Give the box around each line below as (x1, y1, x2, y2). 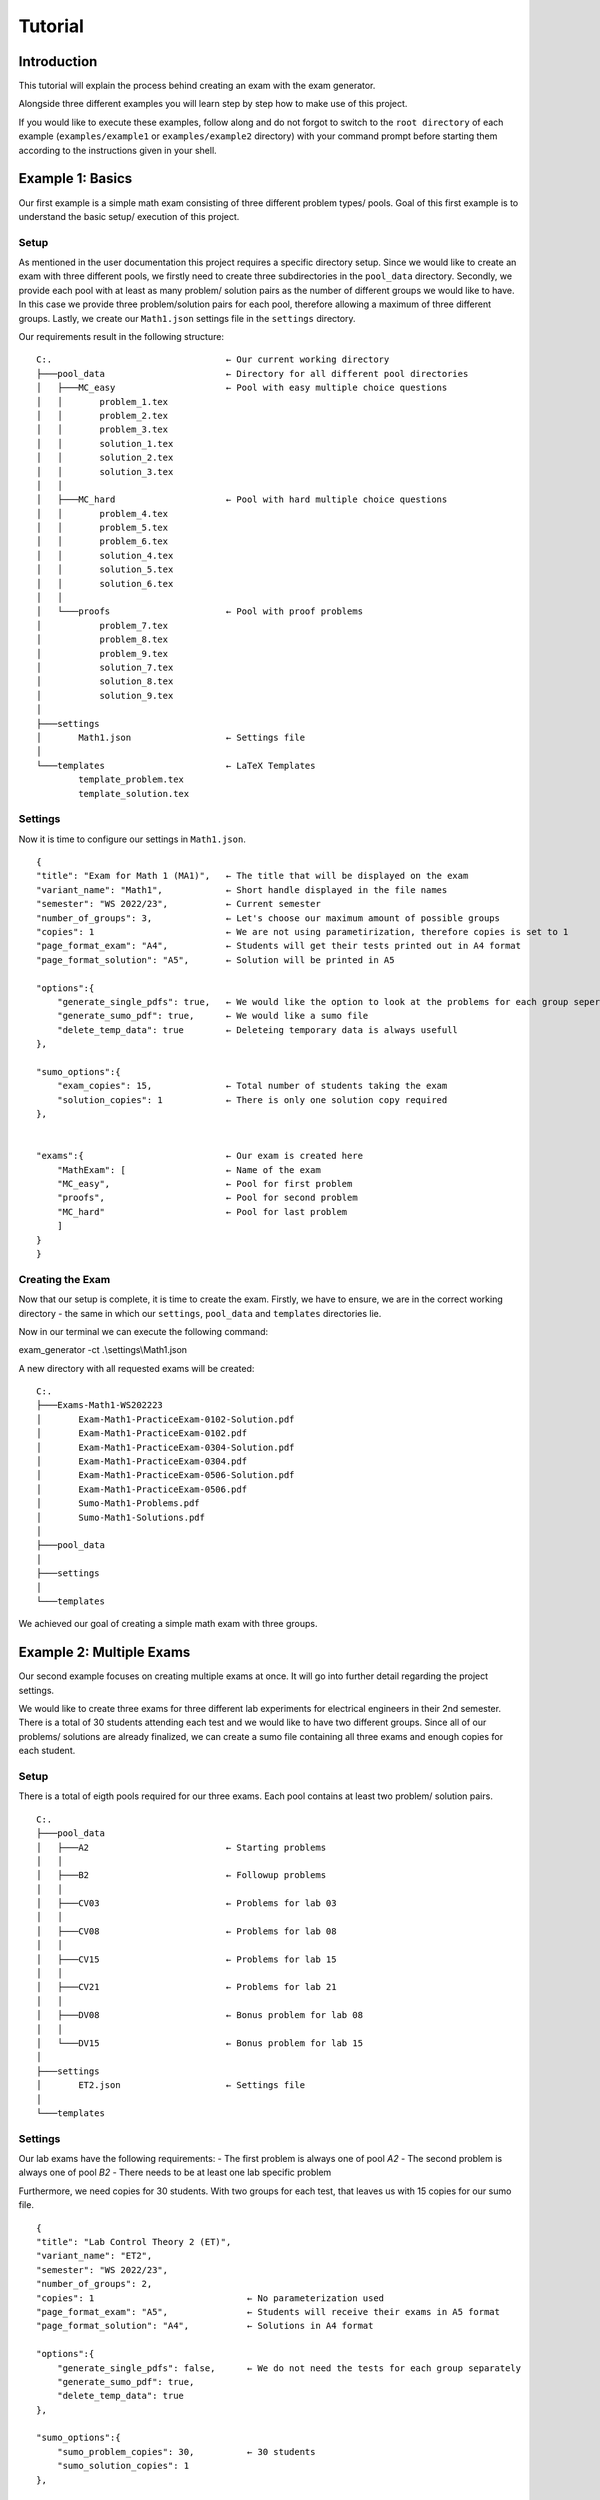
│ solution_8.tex (36, 676, 174, 687)
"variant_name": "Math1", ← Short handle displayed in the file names (36, 884, 448, 895)
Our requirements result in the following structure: (18, 331, 225, 343)
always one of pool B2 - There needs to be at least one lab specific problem (18, 2166, 332, 2179)
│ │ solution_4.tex (36, 550, 174, 561)
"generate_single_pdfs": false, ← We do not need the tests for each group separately (56, 2362, 522, 2374)
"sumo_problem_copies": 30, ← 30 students (56, 2446, 316, 2457)
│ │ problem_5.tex (36, 522, 169, 534)
